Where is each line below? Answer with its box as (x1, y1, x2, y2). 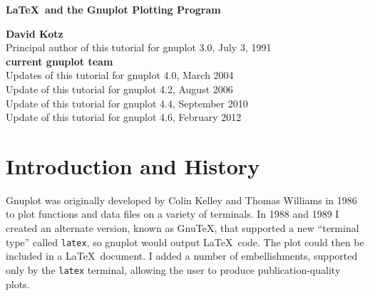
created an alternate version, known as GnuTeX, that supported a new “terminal (6, 221, 359, 236)
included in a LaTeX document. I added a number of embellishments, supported (6, 248, 358, 263)
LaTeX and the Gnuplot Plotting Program (6, 2, 221, 16)
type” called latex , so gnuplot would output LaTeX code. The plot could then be (6, 234, 364, 249)
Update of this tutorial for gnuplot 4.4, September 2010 (6, 95, 248, 110)
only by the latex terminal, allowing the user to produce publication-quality (6, 262, 341, 277)
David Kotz (6, 26, 63, 41)
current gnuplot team (6, 53, 113, 68)
